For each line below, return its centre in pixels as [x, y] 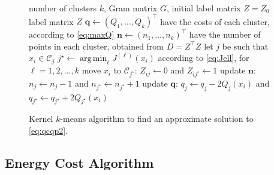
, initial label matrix [204, 8]
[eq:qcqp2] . [48, 131]
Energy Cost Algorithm [79, 162]
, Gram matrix [130, 8]
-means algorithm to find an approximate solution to [157, 119]
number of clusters [63, 8]
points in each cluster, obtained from [97, 46]
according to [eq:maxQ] [72, 34]
